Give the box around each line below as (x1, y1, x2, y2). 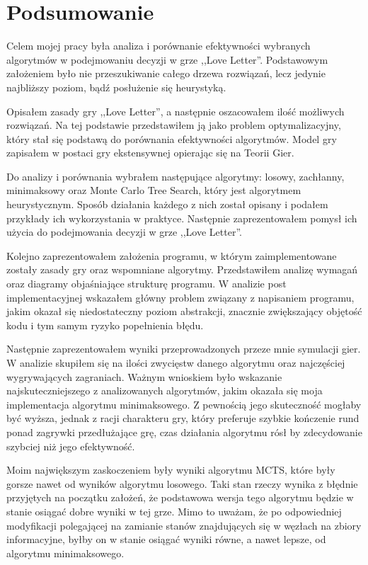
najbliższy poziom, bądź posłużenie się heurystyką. (6, 79, 226, 94)
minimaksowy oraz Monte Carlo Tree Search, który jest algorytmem (6, 183, 301, 198)
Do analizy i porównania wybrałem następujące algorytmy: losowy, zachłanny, (6, 169, 345, 183)
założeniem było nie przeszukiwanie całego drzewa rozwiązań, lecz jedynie (6, 66, 326, 81)
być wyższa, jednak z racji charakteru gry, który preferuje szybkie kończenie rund (6, 411, 360, 426)
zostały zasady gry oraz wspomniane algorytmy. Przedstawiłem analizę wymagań (6, 262, 358, 277)
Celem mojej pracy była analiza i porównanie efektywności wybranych (6, 38, 311, 53)
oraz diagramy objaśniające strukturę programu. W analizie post (6, 276, 287, 291)
